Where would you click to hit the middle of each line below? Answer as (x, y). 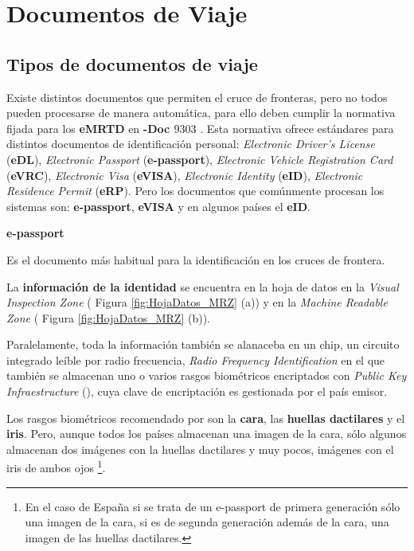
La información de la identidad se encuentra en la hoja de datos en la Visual (203, 286)
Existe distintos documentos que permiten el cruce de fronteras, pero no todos (197, 97)
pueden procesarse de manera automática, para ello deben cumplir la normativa (201, 113)
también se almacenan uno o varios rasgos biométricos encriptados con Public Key (207, 375)
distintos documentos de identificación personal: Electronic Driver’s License (191, 144)
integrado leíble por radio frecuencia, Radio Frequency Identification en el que (196, 360)
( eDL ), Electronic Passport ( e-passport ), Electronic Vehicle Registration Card (200, 159)
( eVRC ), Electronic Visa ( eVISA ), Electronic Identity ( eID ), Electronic (185, 175)
